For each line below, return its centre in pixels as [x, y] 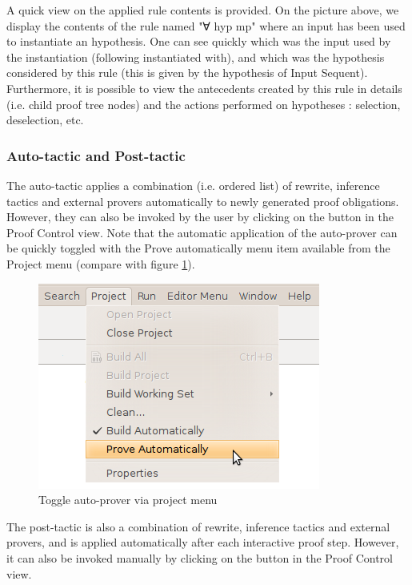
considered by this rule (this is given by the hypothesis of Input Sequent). [187, 73]
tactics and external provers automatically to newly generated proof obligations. [203, 201]
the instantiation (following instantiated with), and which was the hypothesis [196, 56]
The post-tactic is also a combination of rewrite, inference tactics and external [198, 526]
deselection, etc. [45, 120]
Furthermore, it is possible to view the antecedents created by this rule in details [204, 88]
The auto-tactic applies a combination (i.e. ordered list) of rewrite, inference [193, 185]
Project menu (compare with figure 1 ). [101, 263]
